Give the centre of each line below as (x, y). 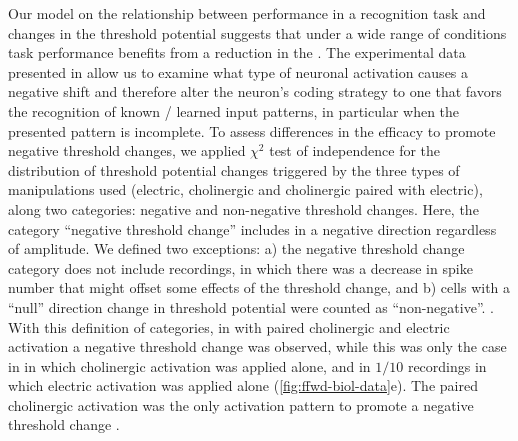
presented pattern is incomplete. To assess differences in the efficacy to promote (252, 130)
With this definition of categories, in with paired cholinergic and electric (229, 326)
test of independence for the (355, 150)
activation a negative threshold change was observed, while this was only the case (257, 346)
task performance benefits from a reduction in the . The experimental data (237, 52)
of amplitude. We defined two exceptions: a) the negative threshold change (236, 248)
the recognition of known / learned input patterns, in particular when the (234, 110)
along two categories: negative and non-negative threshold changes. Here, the (243, 208)
